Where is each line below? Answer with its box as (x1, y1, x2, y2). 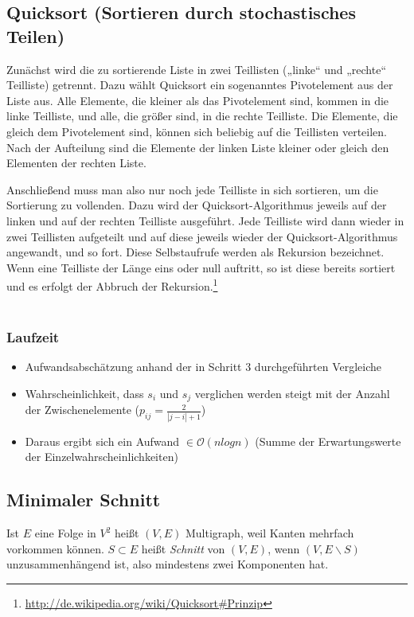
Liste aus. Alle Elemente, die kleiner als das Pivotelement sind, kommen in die (6, 92, 389, 108)
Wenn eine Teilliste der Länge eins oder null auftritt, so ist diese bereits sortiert (6, 259, 396, 275)
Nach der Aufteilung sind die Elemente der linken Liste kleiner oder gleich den (6, 139, 389, 155)
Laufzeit (6, 327, 60, 347)
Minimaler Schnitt (6, 487, 161, 512)
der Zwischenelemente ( (25, 401, 139, 418)
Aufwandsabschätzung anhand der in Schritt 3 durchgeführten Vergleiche (25, 358, 382, 375)
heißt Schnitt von (141, 540, 225, 556)
